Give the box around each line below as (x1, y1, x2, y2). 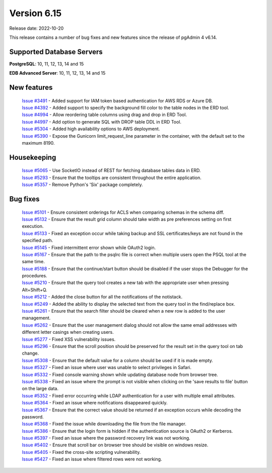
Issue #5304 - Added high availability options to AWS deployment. (22, 126, 160, 132)
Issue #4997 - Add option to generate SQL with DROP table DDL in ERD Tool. (22, 119, 181, 125)
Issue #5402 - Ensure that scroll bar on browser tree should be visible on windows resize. (22, 442, 209, 448)
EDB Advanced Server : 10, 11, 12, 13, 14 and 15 (9, 70, 106, 76)
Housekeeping (9, 153, 56, 161)
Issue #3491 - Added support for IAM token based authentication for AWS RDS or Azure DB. (22, 97, 214, 103)
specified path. (22, 238, 53, 244)
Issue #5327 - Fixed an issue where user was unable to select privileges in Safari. (22, 365, 191, 371)
